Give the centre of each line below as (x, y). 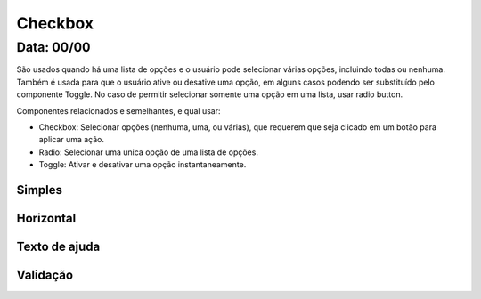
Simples (39, 190)
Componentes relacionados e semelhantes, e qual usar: (118, 110)
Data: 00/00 (53, 47)
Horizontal (46, 218)
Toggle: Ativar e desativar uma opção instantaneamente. (143, 165)
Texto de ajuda (58, 246)
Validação (45, 275)
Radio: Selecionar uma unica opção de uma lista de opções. (148, 152)
